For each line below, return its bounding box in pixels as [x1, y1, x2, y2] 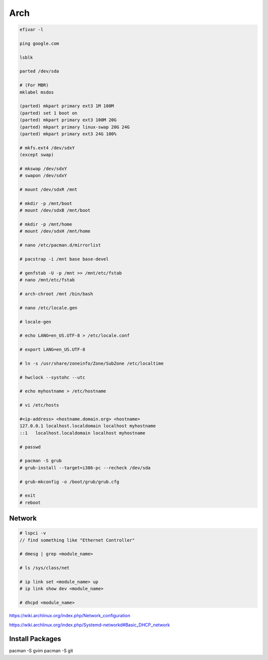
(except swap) [19, 152, 54, 158]
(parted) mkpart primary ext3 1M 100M [19, 103, 114, 109]
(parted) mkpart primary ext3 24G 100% [19, 131, 117, 137]
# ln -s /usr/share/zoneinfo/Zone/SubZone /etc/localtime [19, 360, 164, 366]
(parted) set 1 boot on [19, 110, 78, 116]
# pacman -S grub [19, 458, 62, 464]
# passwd [19, 444, 41, 450]
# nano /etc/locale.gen [19, 305, 78, 311]
